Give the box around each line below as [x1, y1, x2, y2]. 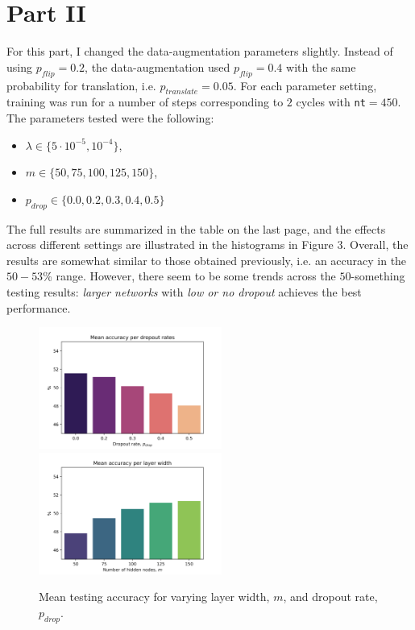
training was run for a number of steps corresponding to [6, 93, 284, 110]
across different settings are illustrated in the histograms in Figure [6, 236, 334, 253]
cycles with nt [296, 93, 366, 110]
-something [351, 267, 405, 284]
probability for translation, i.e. [6, 77, 156, 93]
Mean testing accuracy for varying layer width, [39, 588, 270, 605]
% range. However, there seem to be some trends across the [43, 267, 336, 284]
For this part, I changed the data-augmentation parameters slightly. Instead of [6, 43, 393, 60]
